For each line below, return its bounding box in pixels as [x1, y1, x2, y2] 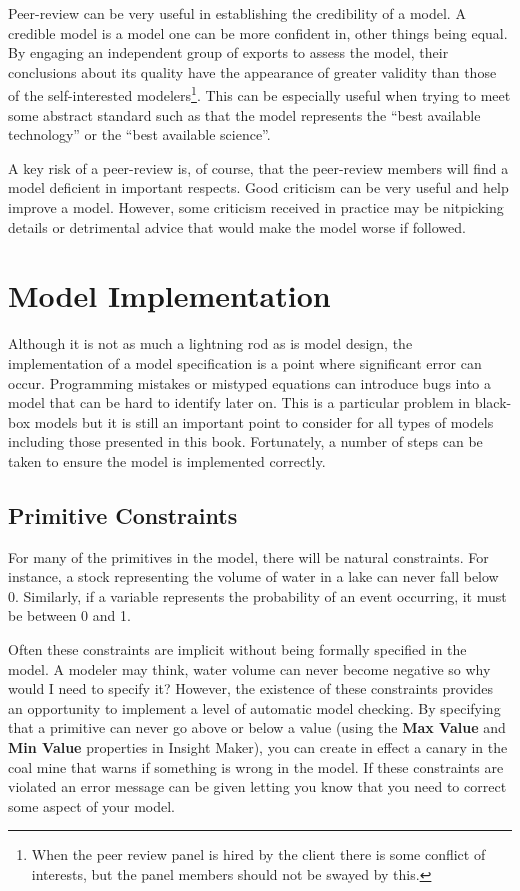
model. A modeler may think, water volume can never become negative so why [8, 658, 491, 679]
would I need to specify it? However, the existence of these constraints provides [8, 678, 494, 699]
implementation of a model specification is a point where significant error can [8, 352, 482, 373]
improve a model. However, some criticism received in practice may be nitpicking [8, 197, 504, 217]
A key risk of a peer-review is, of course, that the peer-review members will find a [8, 157, 509, 178]
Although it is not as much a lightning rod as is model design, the [8, 333, 413, 354]
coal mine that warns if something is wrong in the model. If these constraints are [8, 756, 504, 777]
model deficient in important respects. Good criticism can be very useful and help [8, 177, 509, 198]
